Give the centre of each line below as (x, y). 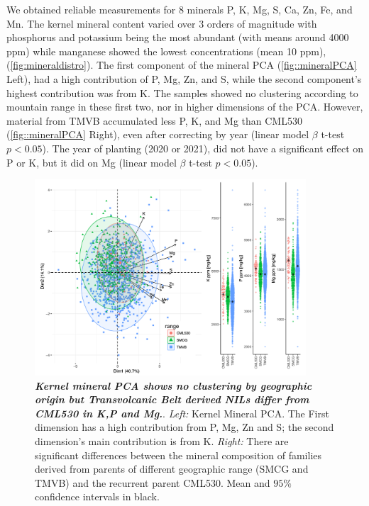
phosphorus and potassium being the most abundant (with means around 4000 (178, 37)
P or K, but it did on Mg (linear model (92, 162)
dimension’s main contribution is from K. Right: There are (162, 440)
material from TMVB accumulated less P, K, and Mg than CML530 (154, 120)
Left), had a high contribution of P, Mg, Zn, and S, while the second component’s (184, 78)
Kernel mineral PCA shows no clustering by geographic (174, 385)
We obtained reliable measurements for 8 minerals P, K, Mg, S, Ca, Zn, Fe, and (180, 9)
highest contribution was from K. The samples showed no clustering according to (182, 92)
